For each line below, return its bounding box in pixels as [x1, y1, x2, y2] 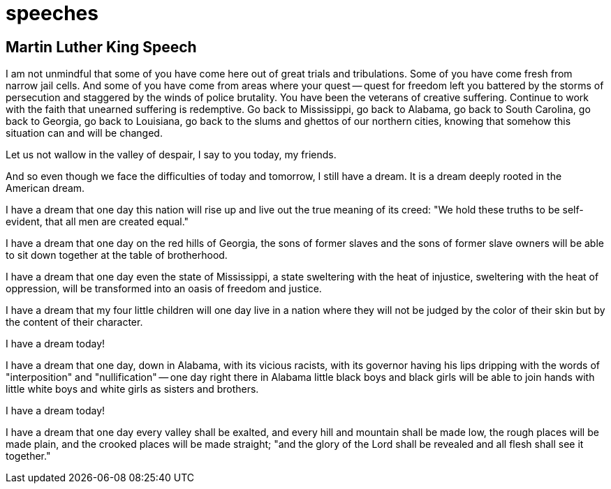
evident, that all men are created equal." [6, 216, 189, 228]
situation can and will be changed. [6, 127, 163, 140]
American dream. [6, 182, 85, 195]
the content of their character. [6, 316, 143, 329]
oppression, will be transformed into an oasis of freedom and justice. [6, 283, 322, 295]
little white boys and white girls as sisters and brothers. [6, 383, 259, 396]
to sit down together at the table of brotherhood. [6, 249, 228, 262]
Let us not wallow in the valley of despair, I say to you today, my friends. [6, 149, 337, 161]
